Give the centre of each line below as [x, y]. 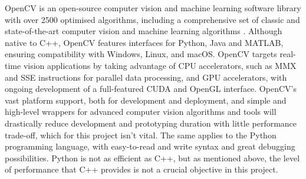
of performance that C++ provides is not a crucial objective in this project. [142, 169]
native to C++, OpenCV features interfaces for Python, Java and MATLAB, [144, 42]
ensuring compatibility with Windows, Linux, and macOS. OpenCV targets [141, 54]
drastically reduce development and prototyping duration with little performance [151, 123]
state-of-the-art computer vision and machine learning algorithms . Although [144, 31]
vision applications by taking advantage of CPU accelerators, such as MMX [160, 65]
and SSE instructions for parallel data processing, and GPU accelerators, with [146, 77]
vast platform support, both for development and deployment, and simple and [146, 100]
